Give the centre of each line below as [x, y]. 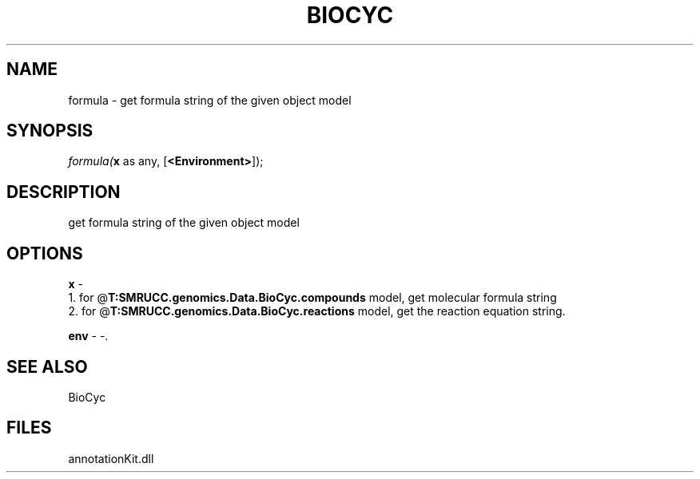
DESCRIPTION [64, 192]
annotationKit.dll [111, 458]
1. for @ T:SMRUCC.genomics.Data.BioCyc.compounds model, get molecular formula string [312, 298]
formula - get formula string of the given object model [210, 100]
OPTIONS [45, 253]
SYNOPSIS [50, 131]
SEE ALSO [47, 366]
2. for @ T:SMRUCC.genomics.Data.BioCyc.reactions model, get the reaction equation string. [317, 311]
